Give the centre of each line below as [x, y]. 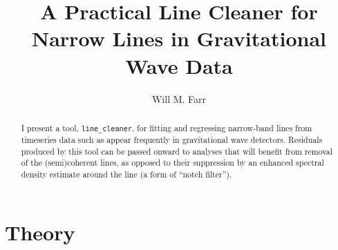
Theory [40, 232]
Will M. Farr [179, 98]
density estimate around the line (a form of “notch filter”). [126, 174]
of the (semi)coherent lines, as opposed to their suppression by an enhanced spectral [172, 163]
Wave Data [179, 65]
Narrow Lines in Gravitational [179, 38]
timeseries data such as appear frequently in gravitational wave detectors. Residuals [172, 140]
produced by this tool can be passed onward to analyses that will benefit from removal [177, 151]
